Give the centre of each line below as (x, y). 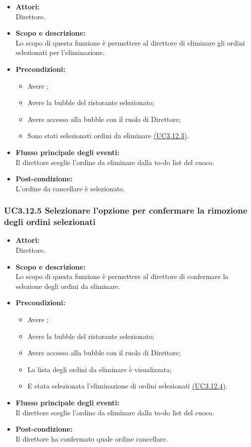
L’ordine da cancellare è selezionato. (70, 188)
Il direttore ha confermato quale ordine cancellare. (92, 438)
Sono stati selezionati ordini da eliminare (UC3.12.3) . (108, 136)
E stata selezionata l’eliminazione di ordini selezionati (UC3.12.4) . (127, 386)
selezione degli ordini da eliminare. (68, 286)
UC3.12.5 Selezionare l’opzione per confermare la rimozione (126, 210)
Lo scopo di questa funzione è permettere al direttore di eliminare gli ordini (130, 42)
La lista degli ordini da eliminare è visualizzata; (100, 369)
